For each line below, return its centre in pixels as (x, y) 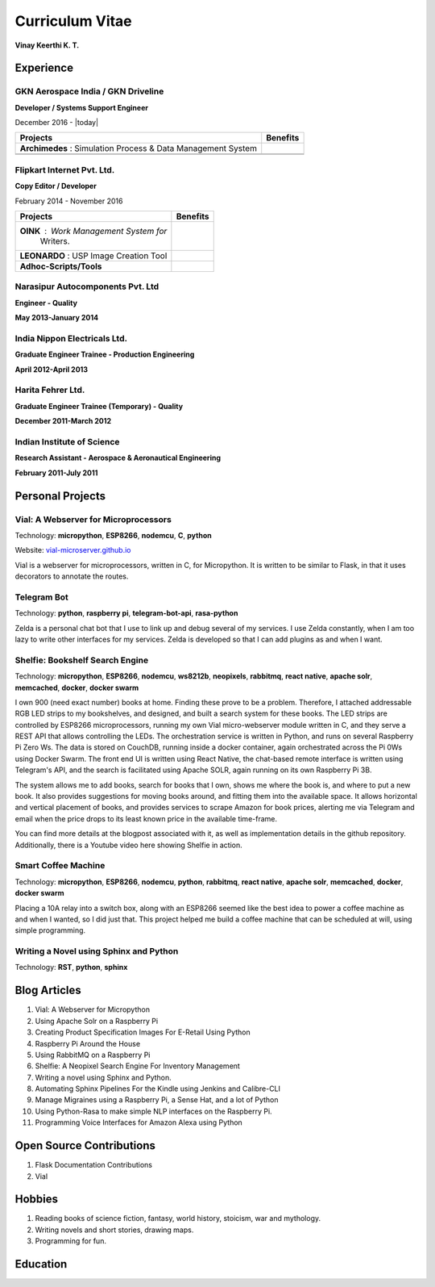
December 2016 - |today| (57, 123)
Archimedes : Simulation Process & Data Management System (139, 148)
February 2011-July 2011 (56, 473)
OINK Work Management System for (93, 232)
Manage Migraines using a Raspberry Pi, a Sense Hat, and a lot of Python (157, 1100)
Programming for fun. (70, 1241)
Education (41, 1264)
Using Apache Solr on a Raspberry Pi (97, 1021)
